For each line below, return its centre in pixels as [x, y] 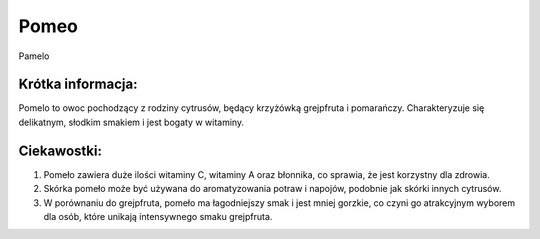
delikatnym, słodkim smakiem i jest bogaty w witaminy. [131, 122]
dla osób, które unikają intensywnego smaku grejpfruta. [158, 216]
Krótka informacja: [78, 84]
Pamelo [34, 56]
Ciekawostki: [60, 150]
